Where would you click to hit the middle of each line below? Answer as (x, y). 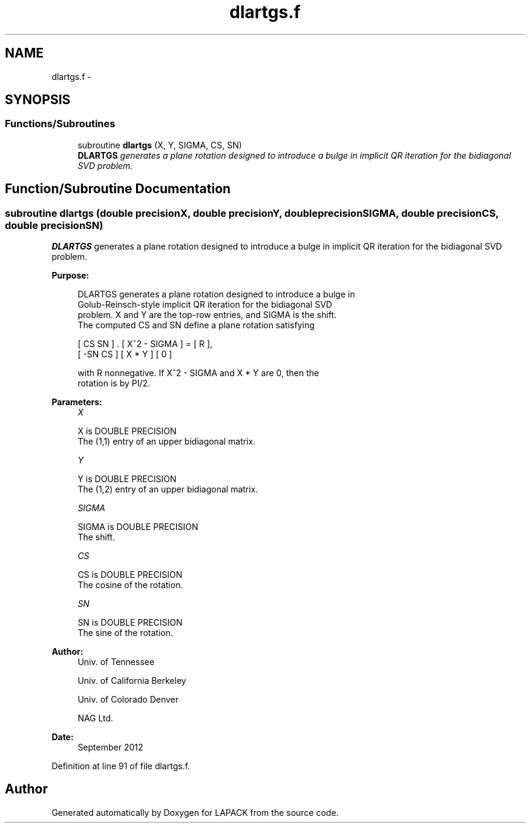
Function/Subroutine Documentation (118, 189)
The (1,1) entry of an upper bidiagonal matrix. (167, 442)
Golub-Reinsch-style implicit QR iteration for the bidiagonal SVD (205, 305)
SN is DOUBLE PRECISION (130, 623)
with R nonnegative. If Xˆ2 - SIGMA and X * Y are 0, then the (198, 373)
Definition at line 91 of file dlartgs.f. (121, 766)
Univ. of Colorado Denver (128, 700)
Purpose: (70, 276)
